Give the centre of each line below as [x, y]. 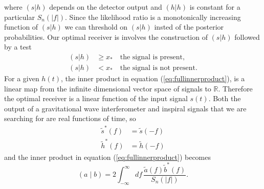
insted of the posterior [189, 27]
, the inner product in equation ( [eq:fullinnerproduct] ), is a [153, 78]
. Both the [225, 98]
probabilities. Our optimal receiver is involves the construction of [106, 37]
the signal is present [151, 57]
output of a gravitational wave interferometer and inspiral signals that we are [125, 108]
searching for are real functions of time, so [70, 118]
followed [247, 37]
